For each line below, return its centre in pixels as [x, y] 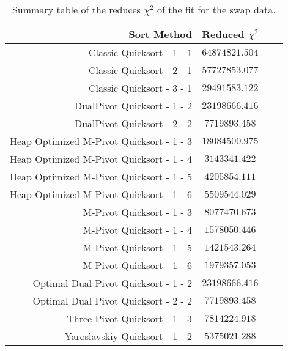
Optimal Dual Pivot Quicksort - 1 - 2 [113, 283]
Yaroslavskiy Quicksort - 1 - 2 [128, 336]
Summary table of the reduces [76, 9]
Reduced [223, 34]
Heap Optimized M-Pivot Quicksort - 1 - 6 [101, 194]
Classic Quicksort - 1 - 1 [140, 52]
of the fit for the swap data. [216, 9]
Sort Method [161, 34]
